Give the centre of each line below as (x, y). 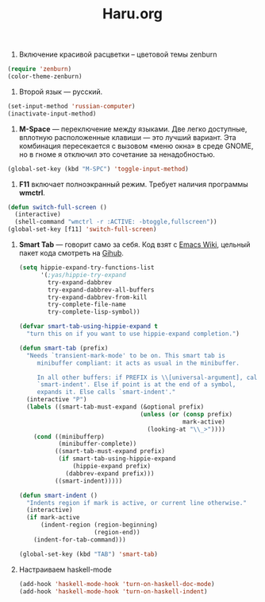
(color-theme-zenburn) (45, 76)
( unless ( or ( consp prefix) (186, 414)
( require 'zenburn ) (40, 69)
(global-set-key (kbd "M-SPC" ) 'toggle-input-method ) (98, 169)
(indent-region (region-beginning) (99, 525)
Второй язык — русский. (61, 92)
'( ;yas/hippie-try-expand (83, 275)
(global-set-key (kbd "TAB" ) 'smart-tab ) (88, 554)
